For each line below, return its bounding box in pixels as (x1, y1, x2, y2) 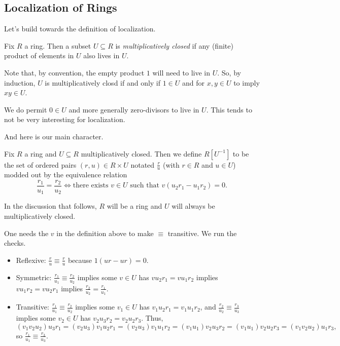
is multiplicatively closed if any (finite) (115, 40, 233, 51)
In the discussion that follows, (4, 201, 97, 211)
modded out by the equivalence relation (4, 169, 127, 180)
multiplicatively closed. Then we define (81, 148, 202, 159)
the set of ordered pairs (4, 159, 77, 170)
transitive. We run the (167, 227, 237, 238)
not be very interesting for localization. (4, 114, 125, 125)
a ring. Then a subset (24, 40, 91, 51)
